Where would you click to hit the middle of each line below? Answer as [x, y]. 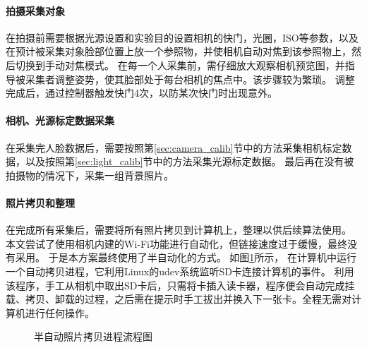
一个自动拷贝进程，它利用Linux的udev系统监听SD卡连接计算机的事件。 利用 [180, 271]
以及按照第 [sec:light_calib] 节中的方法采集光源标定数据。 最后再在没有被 [189, 161]
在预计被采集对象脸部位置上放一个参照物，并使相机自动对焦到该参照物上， [179, 51]
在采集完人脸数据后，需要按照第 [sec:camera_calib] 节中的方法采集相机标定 [174, 147]
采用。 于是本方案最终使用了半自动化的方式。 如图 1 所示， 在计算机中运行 [186, 257]
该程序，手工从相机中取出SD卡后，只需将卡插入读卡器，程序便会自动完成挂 [180, 285]
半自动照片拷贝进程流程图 [93, 336]
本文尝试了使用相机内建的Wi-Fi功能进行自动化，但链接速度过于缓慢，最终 [176, 243]
